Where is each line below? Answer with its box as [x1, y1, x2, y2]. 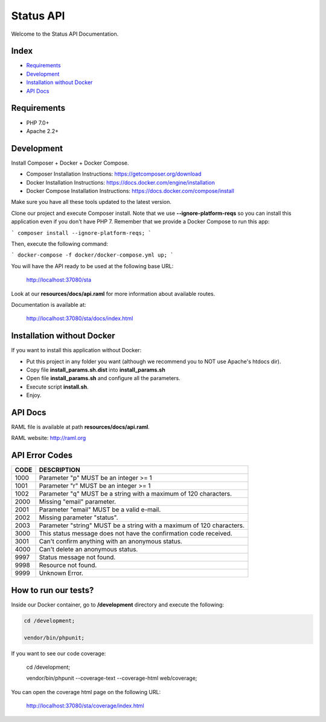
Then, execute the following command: [11, 240, 109, 248]
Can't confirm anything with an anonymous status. [39, 537, 182, 546]
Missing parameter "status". [39, 513, 118, 522]
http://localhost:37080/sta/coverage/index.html [26, 702, 144, 709]
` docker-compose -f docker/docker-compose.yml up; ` [11, 252, 174, 258]
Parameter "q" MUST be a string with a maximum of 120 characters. [39, 490, 232, 498]
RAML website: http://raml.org [11, 435, 86, 442]
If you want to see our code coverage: [11, 649, 106, 657]
